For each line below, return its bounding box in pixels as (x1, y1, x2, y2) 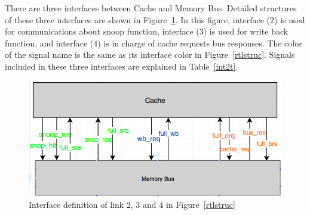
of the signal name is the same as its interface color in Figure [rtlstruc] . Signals (5, 48, 295, 61)
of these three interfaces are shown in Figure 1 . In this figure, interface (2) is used (5, 13, 305, 26)
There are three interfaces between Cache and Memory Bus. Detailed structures (5, 2, 297, 14)
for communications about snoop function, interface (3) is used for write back (5, 25, 288, 38)
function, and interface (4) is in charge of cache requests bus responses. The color (5, 36, 302, 49)
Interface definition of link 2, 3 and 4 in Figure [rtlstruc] (29, 198, 235, 211)
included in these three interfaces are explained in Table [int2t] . (5, 60, 238, 72)
